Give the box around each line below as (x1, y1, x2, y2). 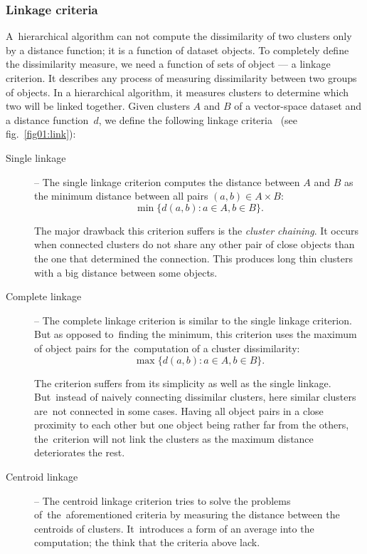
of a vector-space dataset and (234, 98, 361, 113)
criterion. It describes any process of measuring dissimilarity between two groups (6, 71, 357, 85)
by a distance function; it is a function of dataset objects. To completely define (6, 42, 349, 57)
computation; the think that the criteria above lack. (34, 535, 260, 550)
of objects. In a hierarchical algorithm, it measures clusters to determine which (6, 84, 349, 99)
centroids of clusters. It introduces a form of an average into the (34, 520, 314, 535)
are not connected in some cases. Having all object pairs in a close (34, 403, 324, 418)
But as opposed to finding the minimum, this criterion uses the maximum (34, 327, 357, 342)
